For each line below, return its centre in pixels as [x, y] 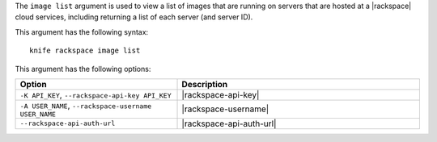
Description [205, 84]
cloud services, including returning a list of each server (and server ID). [134, 17]
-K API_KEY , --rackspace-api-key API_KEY [95, 94]
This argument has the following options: [83, 69]
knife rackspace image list [85, 51]
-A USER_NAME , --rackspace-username [86, 105]
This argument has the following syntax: [82, 31]
